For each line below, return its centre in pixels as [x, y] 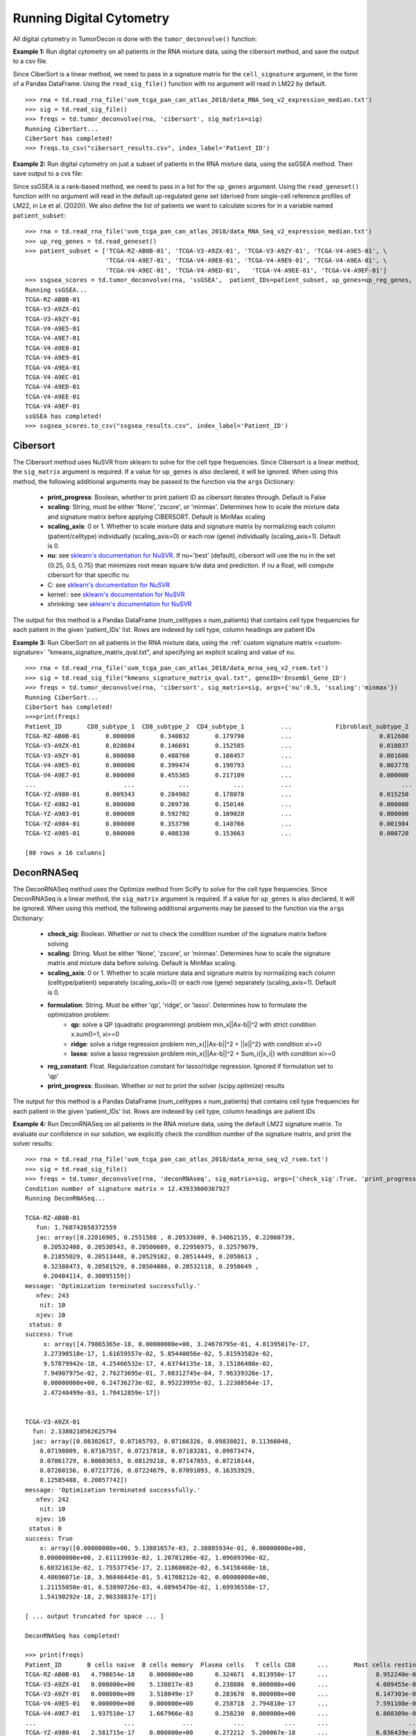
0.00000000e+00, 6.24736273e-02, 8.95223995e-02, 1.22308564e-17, [158, 1383]
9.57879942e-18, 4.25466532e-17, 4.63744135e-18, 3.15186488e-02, [158, 1363]
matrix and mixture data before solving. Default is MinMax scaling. [142, 963]
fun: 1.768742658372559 [76, 1228]
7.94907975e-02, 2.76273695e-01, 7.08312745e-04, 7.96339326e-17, [158, 1374]
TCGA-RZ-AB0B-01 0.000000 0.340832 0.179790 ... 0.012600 [217, 736]
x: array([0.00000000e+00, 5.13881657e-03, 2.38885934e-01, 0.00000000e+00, [173, 1548]
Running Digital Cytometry [91, 18]
